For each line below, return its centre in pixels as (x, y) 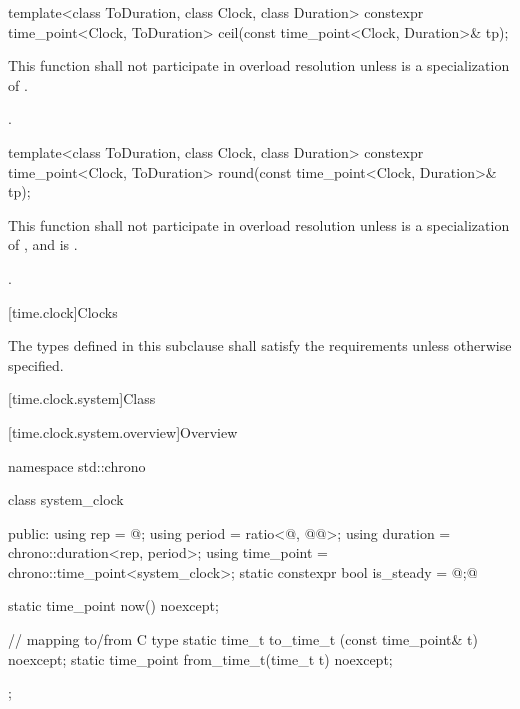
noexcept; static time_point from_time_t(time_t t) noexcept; (200, 658)
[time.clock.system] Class (82, 398)
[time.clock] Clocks (63, 311)
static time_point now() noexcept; (113, 605)
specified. (36, 364)
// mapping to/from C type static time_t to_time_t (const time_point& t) (243, 639)
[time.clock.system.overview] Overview (123, 431)
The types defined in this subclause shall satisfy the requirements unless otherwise (260, 345)
